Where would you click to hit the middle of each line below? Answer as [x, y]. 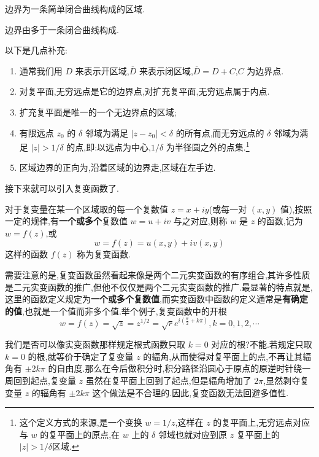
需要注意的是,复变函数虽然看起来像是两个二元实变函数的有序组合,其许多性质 [158, 274]
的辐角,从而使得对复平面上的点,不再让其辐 [227, 356]
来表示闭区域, [166, 70]
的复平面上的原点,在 [80, 434]
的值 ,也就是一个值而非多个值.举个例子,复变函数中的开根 [116, 311]
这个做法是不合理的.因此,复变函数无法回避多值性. [190, 392]
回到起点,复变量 [44, 381]
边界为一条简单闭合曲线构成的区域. [75, 9]
